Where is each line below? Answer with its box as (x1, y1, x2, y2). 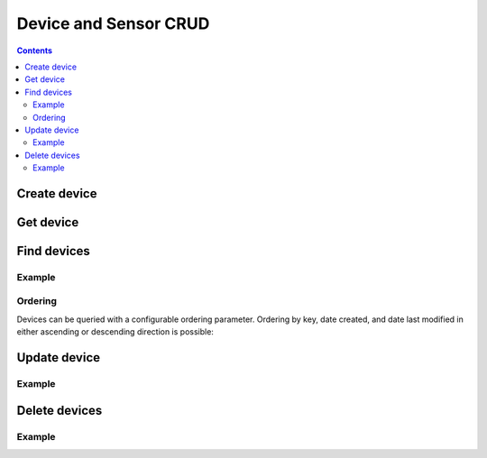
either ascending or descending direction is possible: (16, 326, 214, 337)
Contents (16, 45, 53, 56)
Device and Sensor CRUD (16, 14, 210, 33)
